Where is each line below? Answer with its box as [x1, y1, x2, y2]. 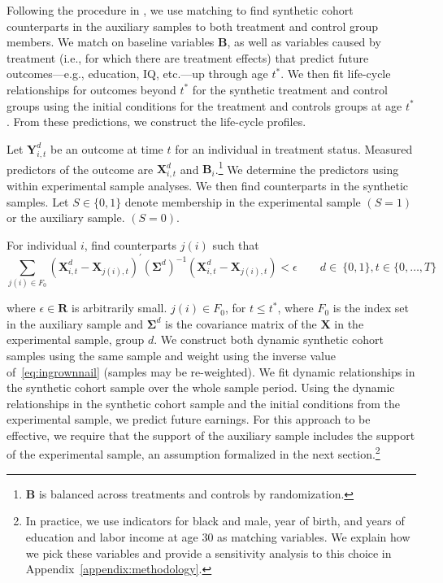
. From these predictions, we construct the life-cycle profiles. [7, 113, 306, 130]
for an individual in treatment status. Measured [175, 140, 413, 157]
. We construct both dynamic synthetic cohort [154, 331, 384, 348]
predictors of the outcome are [7, 160, 154, 177]
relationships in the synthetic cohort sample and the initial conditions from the [7, 394, 400, 411]
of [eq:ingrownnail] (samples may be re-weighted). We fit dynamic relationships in [7, 363, 415, 380]
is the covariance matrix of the [165, 315, 317, 332]
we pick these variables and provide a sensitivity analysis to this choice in [25, 544, 392, 561]
